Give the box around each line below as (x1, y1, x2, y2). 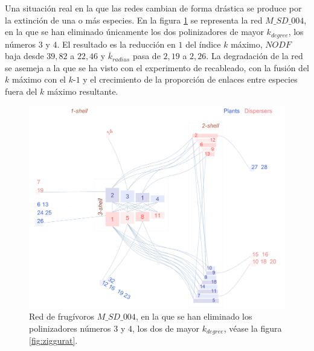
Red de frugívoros (29, 310, 95, 323)
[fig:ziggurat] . (29, 334, 78, 347)
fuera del (5, 85, 37, 98)
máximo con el (11, 73, 66, 86)
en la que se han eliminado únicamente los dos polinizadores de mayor (5, 25, 264, 38)
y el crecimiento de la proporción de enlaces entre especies (83, 73, 298, 86)
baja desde (5, 49, 44, 62)
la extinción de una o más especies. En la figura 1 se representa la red (5, 13, 263, 26)
